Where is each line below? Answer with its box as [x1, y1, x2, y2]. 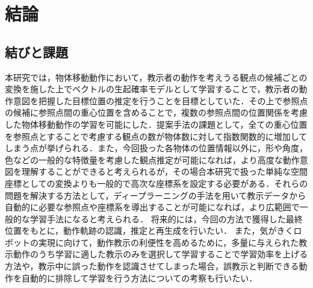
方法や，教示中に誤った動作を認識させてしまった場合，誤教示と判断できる [5, 260, 299, 272]
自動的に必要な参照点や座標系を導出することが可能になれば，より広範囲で [5, 201, 300, 213]
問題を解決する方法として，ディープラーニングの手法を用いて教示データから [5, 189, 306, 201]
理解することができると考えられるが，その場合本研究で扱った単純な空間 [21, 165, 308, 178]
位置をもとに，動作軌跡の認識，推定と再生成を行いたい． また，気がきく [5, 224, 294, 237]
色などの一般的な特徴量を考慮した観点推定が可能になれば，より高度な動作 [5, 153, 300, 166]
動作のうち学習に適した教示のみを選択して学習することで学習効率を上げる [13, 248, 308, 260]
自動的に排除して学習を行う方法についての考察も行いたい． [21, 271, 258, 284]
